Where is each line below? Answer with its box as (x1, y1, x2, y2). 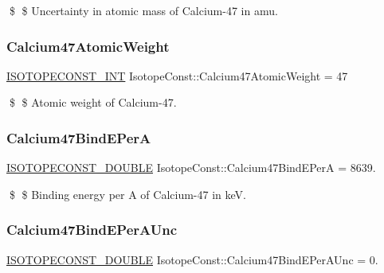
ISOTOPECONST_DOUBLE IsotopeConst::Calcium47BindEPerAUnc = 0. (6, 251, 378, 267)
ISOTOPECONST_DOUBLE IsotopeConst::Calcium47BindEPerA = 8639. (6, 159, 376, 176)
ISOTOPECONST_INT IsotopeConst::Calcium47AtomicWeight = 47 (6, 67, 348, 84)
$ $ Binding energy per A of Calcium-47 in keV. (9, 185, 246, 202)
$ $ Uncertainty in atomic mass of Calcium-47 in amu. (9, 2, 278, 18)
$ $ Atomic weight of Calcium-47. (9, 94, 177, 111)
